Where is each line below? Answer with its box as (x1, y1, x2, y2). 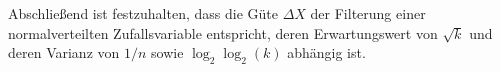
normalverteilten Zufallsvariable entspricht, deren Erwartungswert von (8, 22, 438, 43)
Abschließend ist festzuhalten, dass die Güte (8, 3, 278, 23)
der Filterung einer (310, 3, 426, 23)
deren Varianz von (8, 42, 120, 63)
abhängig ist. (287, 42, 366, 63)
